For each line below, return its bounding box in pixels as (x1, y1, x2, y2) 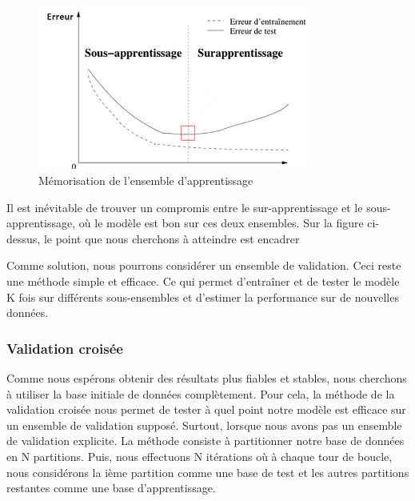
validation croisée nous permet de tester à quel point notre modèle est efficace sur (6, 401, 406, 418)
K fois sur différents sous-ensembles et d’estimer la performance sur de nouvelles (6, 288, 399, 305)
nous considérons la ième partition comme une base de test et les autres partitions (6, 463, 409, 480)
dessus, (6, 230, 41, 246)
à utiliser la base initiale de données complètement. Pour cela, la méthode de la (6, 385, 395, 402)
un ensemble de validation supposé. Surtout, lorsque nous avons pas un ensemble (6, 416, 402, 433)
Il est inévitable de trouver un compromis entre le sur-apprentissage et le (6, 198, 363, 215)
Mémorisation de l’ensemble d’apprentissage (38, 171, 253, 188)
